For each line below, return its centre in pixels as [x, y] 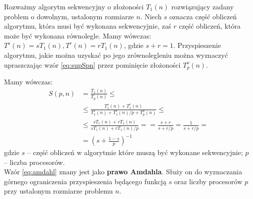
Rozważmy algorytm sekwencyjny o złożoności [74, 6]
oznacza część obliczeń [203, 16]
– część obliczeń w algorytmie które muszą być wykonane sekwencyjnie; [135, 152]
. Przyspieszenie [197, 45]
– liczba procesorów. [35, 162]
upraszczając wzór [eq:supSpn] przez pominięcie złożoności [92, 64]
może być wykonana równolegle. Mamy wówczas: [78, 35]
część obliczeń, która [210, 26]
